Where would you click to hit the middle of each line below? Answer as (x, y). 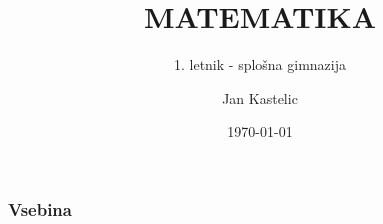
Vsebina (40, 208)
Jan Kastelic (260, 97)
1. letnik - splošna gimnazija (260, 64)
